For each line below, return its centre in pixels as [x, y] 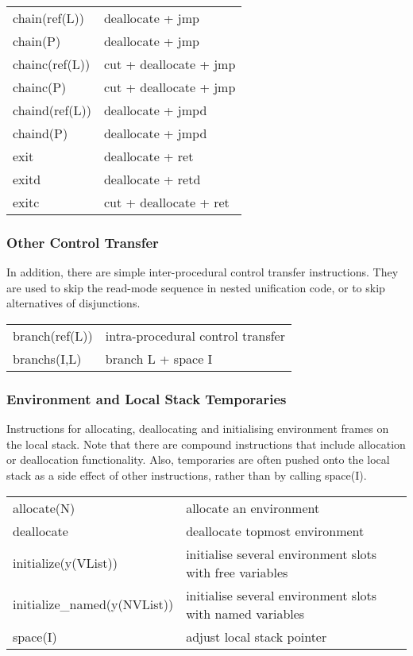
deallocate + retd [152, 179]
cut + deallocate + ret [166, 202]
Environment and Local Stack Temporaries [147, 398]
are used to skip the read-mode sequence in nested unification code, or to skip [196, 287]
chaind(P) [41, 133]
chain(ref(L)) [49, 18]
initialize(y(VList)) [65, 563]
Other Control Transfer [83, 242]
